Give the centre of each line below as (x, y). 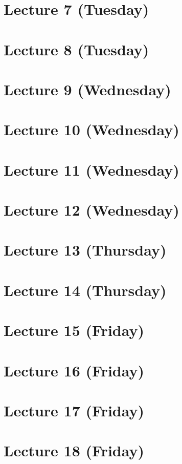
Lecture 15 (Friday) (74, 330)
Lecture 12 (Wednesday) (92, 210)
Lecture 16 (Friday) (74, 370)
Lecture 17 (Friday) (74, 410)
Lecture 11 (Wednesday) (92, 169)
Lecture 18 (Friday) (74, 450)
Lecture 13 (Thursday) (85, 250)
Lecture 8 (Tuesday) (76, 49)
